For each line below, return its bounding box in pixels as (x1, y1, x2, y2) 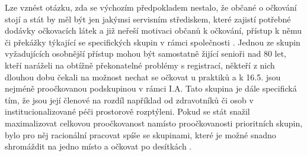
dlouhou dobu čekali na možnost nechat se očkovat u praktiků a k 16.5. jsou (5, 70, 281, 83)
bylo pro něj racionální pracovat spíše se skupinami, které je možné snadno (5, 128, 276, 141)
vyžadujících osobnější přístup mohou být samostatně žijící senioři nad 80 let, (5, 47, 287, 60)
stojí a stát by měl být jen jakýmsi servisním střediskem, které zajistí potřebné (5, 12, 291, 25)
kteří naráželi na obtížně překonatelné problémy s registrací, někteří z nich (5, 58, 275, 71)
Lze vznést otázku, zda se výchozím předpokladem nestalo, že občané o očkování (5, 1, 297, 13)
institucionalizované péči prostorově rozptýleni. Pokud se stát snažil (5, 105, 250, 118)
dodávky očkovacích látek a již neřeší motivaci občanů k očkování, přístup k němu (5, 24, 302, 37)
